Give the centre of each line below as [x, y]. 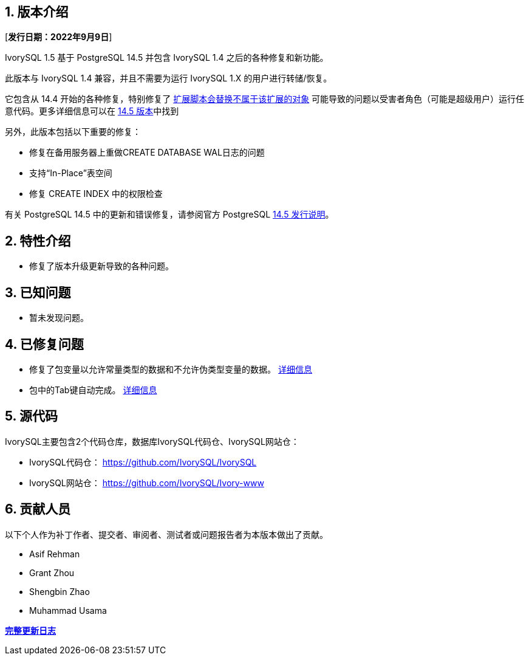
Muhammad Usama [68, 610]
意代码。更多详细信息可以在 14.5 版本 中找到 [92, 111]
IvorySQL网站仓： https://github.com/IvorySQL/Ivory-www [147, 483]
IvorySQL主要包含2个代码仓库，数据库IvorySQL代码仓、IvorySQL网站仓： [152, 441]
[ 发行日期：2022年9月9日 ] [59, 37]
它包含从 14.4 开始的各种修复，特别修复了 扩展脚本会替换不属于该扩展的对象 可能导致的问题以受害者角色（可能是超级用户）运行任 [265, 99]
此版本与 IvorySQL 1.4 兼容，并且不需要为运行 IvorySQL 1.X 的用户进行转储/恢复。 [169, 78]
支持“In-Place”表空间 [71, 173]
